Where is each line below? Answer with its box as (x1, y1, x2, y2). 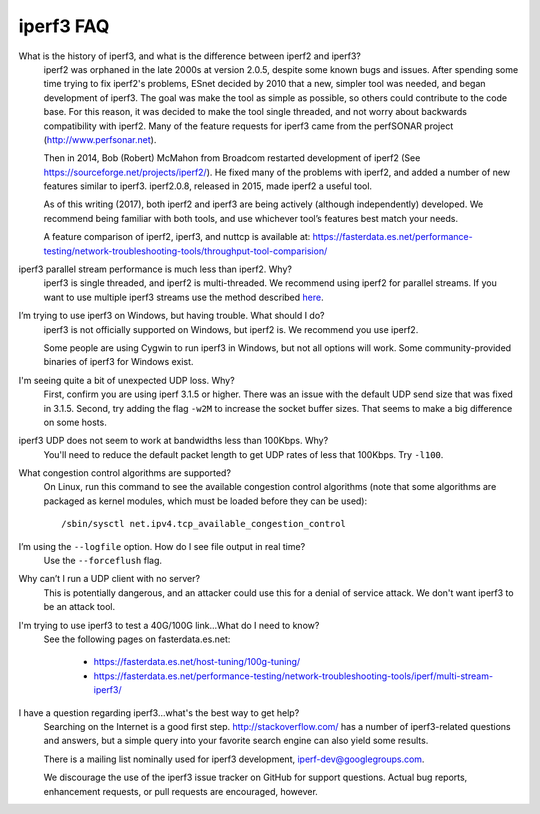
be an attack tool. (43, 601, 115, 613)
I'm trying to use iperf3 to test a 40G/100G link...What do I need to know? (18, 619, 320, 631)
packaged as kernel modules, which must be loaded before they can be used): (43, 495, 368, 507)
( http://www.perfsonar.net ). (43, 133, 157, 145)
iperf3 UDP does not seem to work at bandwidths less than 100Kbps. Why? (18, 435, 329, 447)
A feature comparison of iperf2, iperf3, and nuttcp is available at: (43, 231, 311, 243)
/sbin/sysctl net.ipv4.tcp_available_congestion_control (61, 518, 347, 530)
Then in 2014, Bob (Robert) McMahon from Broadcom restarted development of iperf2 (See (43, 152, 421, 164)
